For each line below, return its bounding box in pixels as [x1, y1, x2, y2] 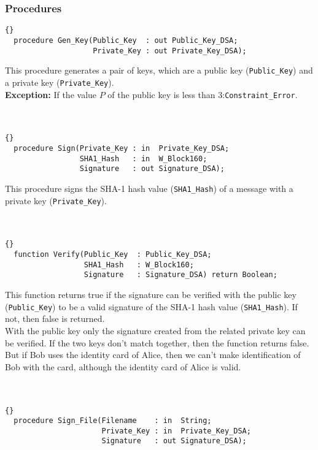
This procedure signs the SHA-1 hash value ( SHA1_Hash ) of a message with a [5, 181, 293, 194]
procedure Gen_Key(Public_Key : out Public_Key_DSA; [14, 36, 238, 45]
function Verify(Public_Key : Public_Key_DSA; [14, 250, 212, 259]
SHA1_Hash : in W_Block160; [79, 154, 207, 163]
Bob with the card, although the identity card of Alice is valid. [5, 360, 241, 373]
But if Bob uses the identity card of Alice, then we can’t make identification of [5, 348, 301, 361]
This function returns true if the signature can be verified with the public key [5, 288, 297, 301]
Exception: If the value [5, 88, 97, 101]
